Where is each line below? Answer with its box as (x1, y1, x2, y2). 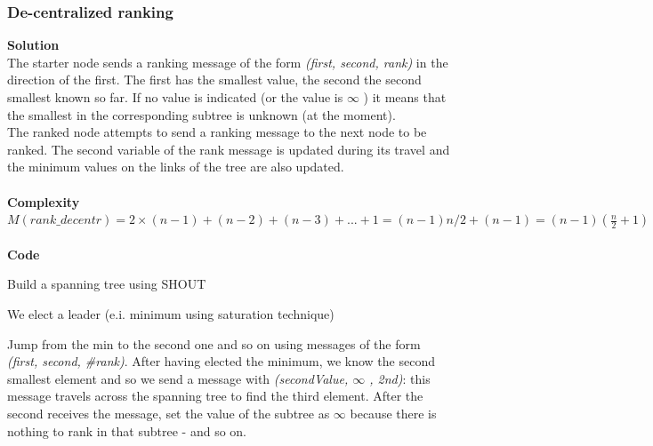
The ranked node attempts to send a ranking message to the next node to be (7, 123, 427, 141)
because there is (350, 403, 437, 422)
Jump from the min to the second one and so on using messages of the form (7, 334, 421, 353)
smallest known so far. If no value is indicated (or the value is (7, 88, 343, 106)
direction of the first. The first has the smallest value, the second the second (7, 70, 422, 89)
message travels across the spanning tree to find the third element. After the (7, 386, 423, 405)
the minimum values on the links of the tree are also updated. (7, 157, 344, 176)
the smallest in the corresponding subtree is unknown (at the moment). (7, 105, 396, 123)
